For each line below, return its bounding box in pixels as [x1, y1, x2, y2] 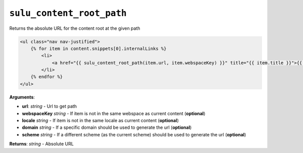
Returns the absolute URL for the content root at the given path [9, 25, 141, 31]
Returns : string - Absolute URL [9, 141, 74, 147]
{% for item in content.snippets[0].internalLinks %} [30, 45, 167, 52]
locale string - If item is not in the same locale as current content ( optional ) [22, 118, 179, 124]
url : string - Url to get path [22, 104, 77, 110]
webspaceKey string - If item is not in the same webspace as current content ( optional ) [22, 110, 206, 116]
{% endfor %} [30, 74, 63, 80]
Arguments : [9, 94, 35, 100]
